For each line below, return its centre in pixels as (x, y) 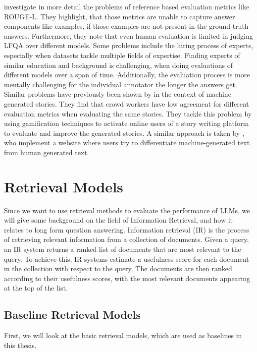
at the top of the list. (36, 288)
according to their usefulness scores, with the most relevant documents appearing (127, 278)
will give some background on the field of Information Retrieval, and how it (119, 220)
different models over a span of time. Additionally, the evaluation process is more (127, 75)
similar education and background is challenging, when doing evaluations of (118, 65)
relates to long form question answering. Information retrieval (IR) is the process (127, 229)
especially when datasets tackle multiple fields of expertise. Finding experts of (122, 55)
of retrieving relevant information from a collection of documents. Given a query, (127, 239)
